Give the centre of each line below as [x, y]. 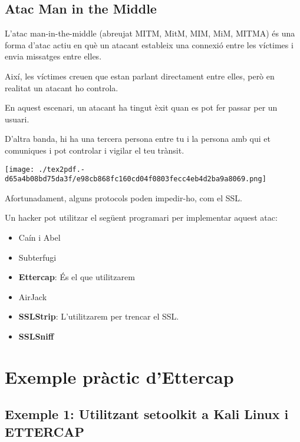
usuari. [17, 119]
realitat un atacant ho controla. [62, 87]
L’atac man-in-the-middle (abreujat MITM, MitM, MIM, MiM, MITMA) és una [150, 33]
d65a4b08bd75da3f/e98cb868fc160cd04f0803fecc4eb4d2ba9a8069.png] [136, 179]
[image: [20, 169]
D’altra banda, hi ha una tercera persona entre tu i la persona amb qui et [138, 139]
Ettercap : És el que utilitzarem [77, 277]
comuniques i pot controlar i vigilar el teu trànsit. [95, 150]
